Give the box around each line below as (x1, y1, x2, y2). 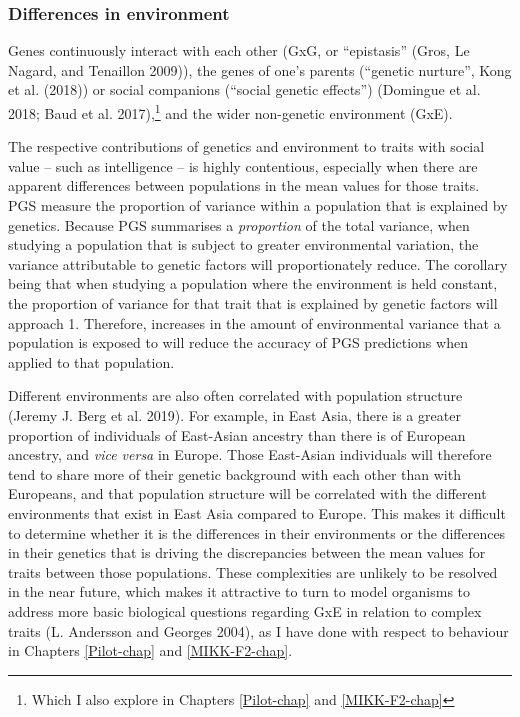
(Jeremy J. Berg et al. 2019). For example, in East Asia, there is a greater (8, 404, 461, 425)
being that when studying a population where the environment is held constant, (8, 273, 498, 294)
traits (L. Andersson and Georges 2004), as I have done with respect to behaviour (8, 620, 509, 641)
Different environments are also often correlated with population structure (8, 385, 463, 406)
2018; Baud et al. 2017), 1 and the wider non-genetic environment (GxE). (8, 100, 453, 123)
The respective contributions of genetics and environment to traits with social (8, 136, 485, 157)
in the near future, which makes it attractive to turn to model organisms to (8, 581, 471, 602)
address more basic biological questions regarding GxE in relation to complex (8, 600, 482, 621)
